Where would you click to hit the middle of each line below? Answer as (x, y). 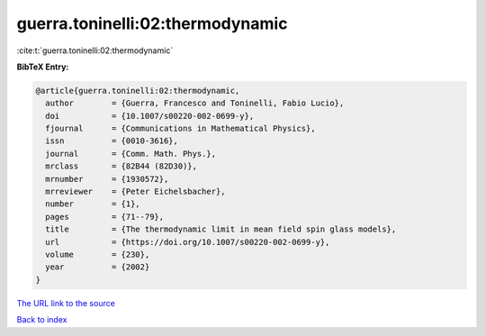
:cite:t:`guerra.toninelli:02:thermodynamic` (95, 50)
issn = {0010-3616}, (112, 141)
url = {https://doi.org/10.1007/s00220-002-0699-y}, (188, 242)
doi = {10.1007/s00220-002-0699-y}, (150, 116)
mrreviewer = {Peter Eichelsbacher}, (135, 192)
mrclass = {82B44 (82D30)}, (121, 166)
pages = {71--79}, (105, 217)
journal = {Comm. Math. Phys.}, (130, 154)
